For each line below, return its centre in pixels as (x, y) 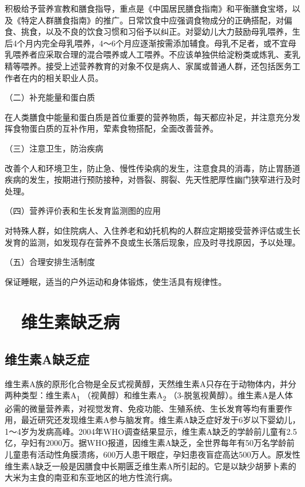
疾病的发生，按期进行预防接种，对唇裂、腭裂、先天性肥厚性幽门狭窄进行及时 (152, 179)
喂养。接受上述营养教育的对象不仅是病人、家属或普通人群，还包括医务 (156, 66)
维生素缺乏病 (71, 322)
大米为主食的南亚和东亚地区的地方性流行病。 (91, 477)
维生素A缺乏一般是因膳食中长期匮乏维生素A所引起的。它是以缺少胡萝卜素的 (150, 466)
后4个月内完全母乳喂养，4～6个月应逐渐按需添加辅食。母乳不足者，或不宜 (146, 43)
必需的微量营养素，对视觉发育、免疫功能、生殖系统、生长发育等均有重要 (144, 408)
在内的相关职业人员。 (62, 77)
